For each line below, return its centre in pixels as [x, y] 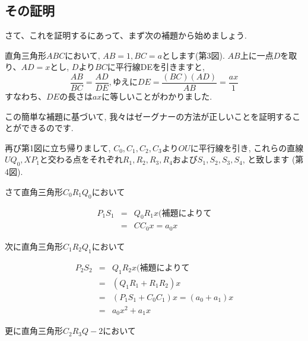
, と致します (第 [273, 159]
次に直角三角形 [34, 246]
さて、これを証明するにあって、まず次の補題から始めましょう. [126, 35]
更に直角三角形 [34, 331]
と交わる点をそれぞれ [81, 159]
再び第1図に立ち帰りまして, [58, 147]
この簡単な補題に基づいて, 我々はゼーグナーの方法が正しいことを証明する [149, 116]
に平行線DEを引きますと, [156, 67]
